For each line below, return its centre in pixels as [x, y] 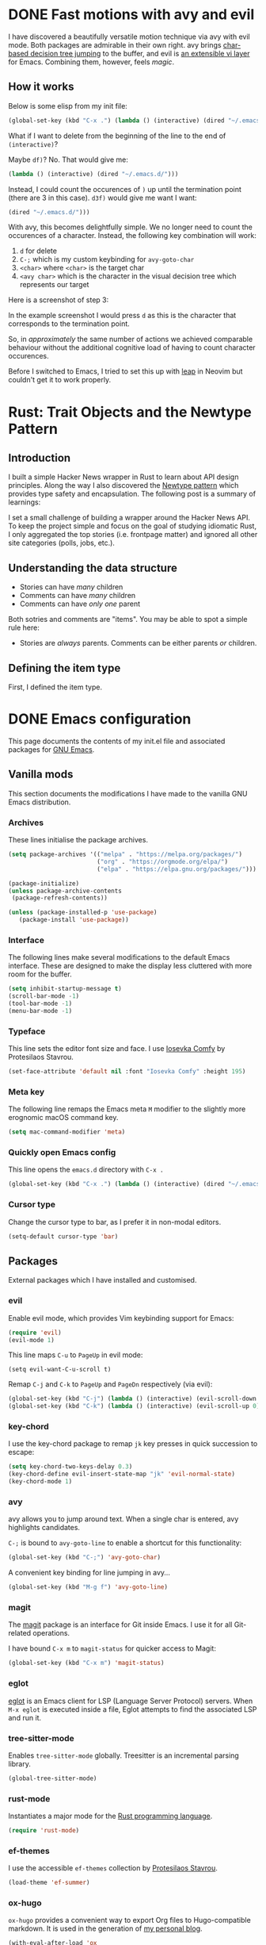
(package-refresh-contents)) [60, 898]
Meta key [27, 1091]
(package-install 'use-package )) [74, 920]
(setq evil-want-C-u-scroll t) [60, 1370]
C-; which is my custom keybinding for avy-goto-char [107, 259]
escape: [21, 1452]
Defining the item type [65, 668]
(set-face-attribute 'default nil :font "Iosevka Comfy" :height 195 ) [127, 1072]
